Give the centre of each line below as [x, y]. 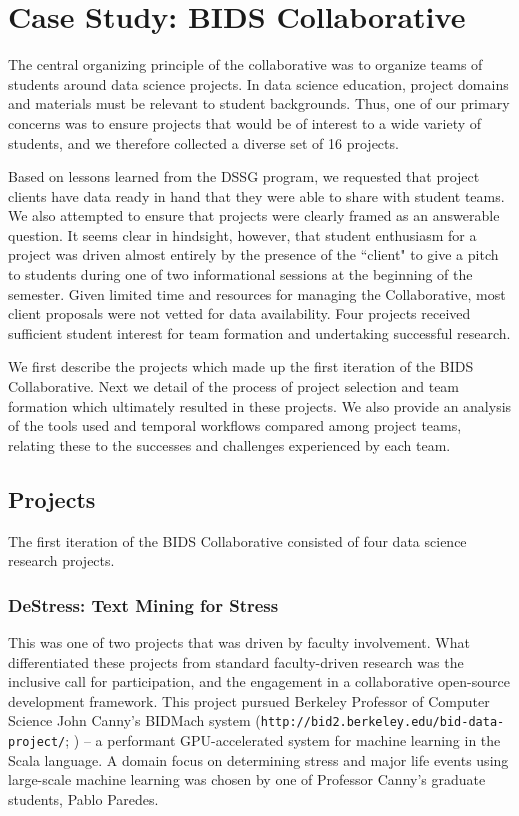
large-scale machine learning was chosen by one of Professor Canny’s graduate [247, 779]
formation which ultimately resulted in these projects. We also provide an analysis [260, 405]
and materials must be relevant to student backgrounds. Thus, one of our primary [259, 103]
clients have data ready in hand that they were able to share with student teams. [256, 195]
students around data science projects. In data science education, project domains [258, 83]
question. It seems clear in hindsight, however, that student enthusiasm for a [242, 234]
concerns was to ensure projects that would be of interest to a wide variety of [245, 122]
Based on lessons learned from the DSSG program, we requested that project [244, 176]
